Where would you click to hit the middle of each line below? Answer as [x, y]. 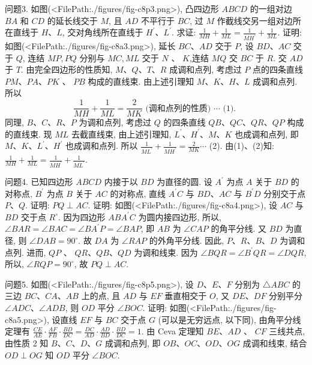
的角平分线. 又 [238, 228]
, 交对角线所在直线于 [103, 32]
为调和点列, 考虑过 [115, 122]
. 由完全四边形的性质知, [67, 69]
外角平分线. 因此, [191, 240]
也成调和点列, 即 [267, 134]
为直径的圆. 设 [184, 182]
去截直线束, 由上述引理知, [121, 134]
